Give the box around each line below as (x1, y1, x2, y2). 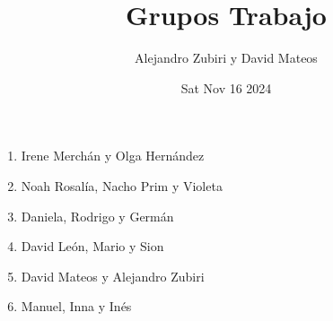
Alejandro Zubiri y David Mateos (135, 48, 318, 67)
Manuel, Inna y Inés (21, 297, 132, 316)
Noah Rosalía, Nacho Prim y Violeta (21, 176, 223, 195)
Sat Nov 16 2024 (180, 78, 272, 97)
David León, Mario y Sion (21, 237, 164, 256)
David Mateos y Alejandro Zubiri (21, 266, 205, 285)
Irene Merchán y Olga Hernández (21, 146, 205, 165)
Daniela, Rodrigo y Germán (21, 206, 174, 225)
